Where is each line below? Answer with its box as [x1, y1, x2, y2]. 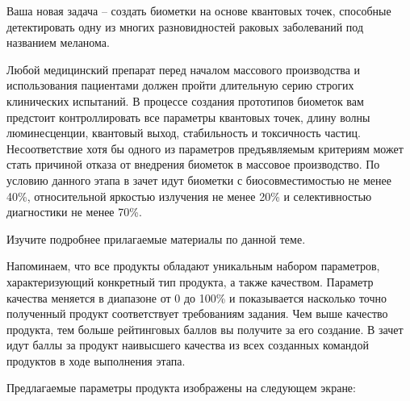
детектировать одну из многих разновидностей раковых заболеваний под [6, 18, 364, 35]
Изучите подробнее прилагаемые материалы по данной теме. [6, 230, 306, 247]
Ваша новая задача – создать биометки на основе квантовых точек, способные [6, 2, 391, 19]
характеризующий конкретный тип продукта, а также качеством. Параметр [6, 273, 374, 290]
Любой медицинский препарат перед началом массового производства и [6, 61, 361, 77]
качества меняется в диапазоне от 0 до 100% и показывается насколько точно [6, 289, 387, 306]
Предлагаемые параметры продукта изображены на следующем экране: [6, 379, 356, 396]
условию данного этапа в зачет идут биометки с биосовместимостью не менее [6, 171, 391, 188]
